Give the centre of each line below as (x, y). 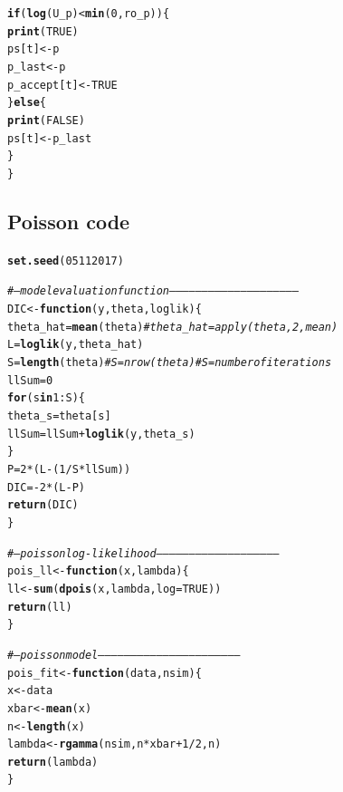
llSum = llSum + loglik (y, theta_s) (101, 434)
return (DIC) (43, 505)
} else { (27, 103)
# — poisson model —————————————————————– (124, 655)
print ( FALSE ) (46, 120)
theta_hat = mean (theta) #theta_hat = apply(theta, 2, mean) (173, 327)
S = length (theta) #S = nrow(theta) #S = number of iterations (170, 363)
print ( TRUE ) (43, 31)
